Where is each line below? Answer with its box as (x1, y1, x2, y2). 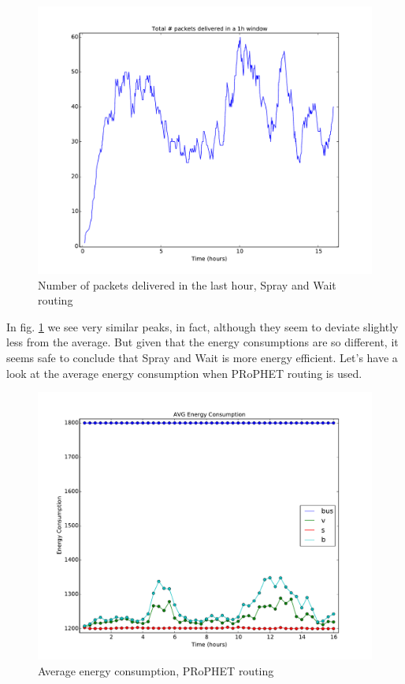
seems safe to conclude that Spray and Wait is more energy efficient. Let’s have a (6, 349, 398, 366)
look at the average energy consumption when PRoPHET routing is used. (6, 364, 362, 381)
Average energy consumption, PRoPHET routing (38, 662, 274, 678)
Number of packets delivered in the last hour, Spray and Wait (38, 276, 336, 293)
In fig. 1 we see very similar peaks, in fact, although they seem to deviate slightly (6, 318, 399, 335)
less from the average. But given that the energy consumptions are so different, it (6, 334, 399, 350)
